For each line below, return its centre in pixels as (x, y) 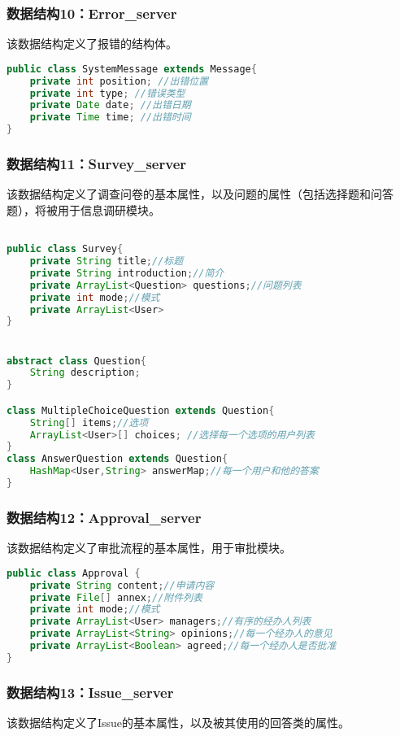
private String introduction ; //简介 (127, 273)
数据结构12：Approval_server (104, 517)
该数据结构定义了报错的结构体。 (92, 44)
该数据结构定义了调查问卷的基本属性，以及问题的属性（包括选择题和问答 (200, 194)
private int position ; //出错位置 (119, 81)
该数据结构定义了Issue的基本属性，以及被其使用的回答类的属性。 (178, 722)
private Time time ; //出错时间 (110, 118)
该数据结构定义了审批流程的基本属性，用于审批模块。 (149, 548)
